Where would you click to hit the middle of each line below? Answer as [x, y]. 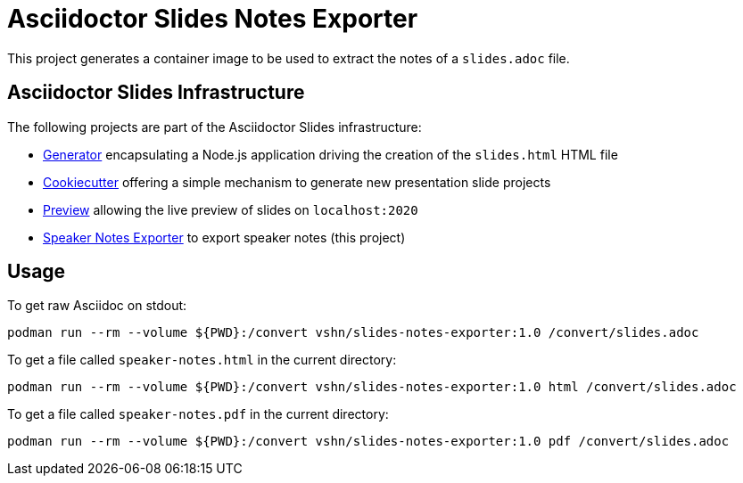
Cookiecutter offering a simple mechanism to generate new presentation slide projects [297, 182]
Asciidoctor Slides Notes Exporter [213, 19]
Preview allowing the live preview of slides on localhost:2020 [231, 209]
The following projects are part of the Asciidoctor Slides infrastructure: [215, 127]
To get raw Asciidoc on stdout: [97, 306]
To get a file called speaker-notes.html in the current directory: [202, 360]
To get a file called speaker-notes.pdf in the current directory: [198, 414]
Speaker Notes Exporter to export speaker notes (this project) [224, 237]
